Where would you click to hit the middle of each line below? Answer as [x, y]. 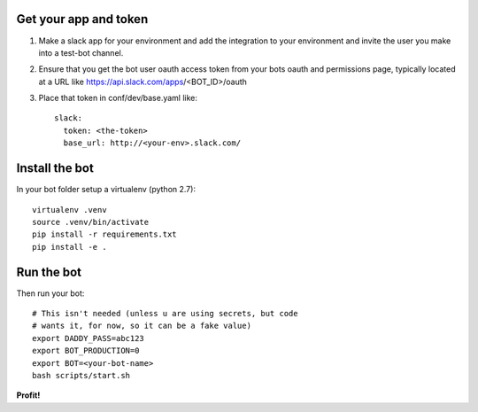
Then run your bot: [50, 293]
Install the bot [55, 168]
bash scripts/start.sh [81, 375]
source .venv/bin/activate [91, 222]
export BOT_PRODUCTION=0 [86, 351]
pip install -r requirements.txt [104, 234]
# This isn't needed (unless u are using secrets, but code [165, 314]
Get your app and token [82, 19]
